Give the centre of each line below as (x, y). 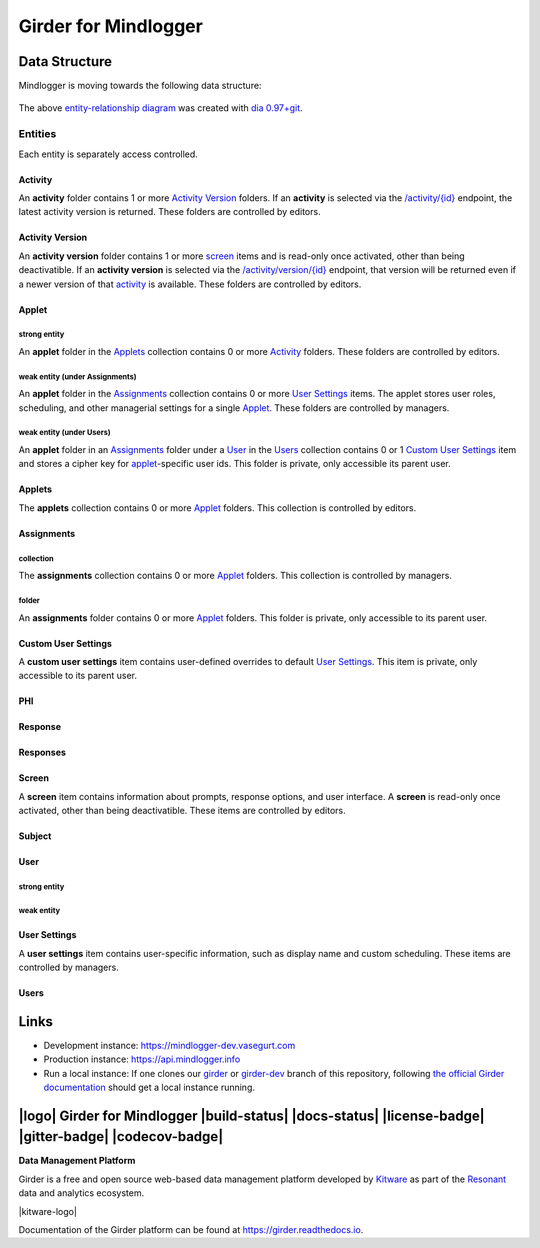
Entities (37, 134)
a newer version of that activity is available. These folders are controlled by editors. (190, 284)
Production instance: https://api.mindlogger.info (142, 1059)
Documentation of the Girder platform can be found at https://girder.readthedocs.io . (191, 1230)
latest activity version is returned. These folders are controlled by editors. (169, 212)
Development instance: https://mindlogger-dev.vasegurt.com (169, 1045)
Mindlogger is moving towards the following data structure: (140, 86)
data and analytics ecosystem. (81, 1193)
